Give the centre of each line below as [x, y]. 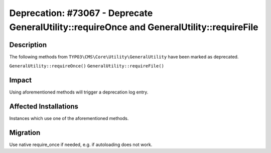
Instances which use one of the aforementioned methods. [69, 118]
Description [28, 45]
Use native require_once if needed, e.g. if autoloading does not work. [81, 144]
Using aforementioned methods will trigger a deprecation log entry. [79, 92]
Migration [25, 132]
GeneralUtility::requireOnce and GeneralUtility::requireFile [134, 27]
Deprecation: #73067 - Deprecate [81, 13]
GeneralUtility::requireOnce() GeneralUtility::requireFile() [87, 66]
